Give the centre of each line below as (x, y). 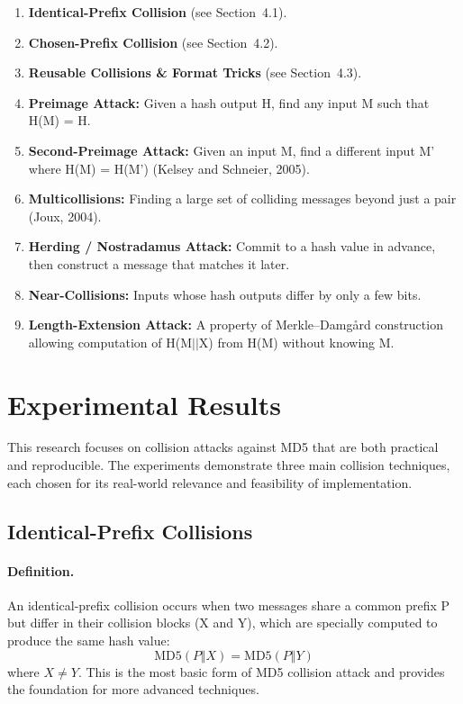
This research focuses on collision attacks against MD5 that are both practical (223, 447)
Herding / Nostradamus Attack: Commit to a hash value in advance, (232, 246)
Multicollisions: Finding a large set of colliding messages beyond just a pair (242, 199)
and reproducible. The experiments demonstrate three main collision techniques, (229, 465)
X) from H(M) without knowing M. (296, 342)
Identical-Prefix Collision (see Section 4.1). (158, 12)
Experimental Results (144, 404)
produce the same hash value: (89, 640)
